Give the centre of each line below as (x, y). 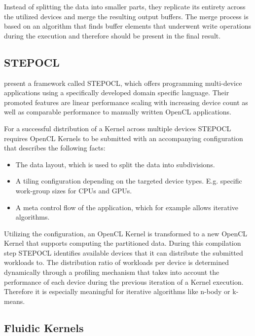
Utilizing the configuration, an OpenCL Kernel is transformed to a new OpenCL (126, 233)
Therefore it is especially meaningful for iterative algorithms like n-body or (117, 291)
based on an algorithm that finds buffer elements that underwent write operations (128, 26)
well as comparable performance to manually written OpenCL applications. (118, 112)
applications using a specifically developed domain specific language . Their (117, 93)
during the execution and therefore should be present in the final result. (112, 35)
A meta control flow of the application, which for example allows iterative (127, 207)
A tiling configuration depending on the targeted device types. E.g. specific (129, 181)
